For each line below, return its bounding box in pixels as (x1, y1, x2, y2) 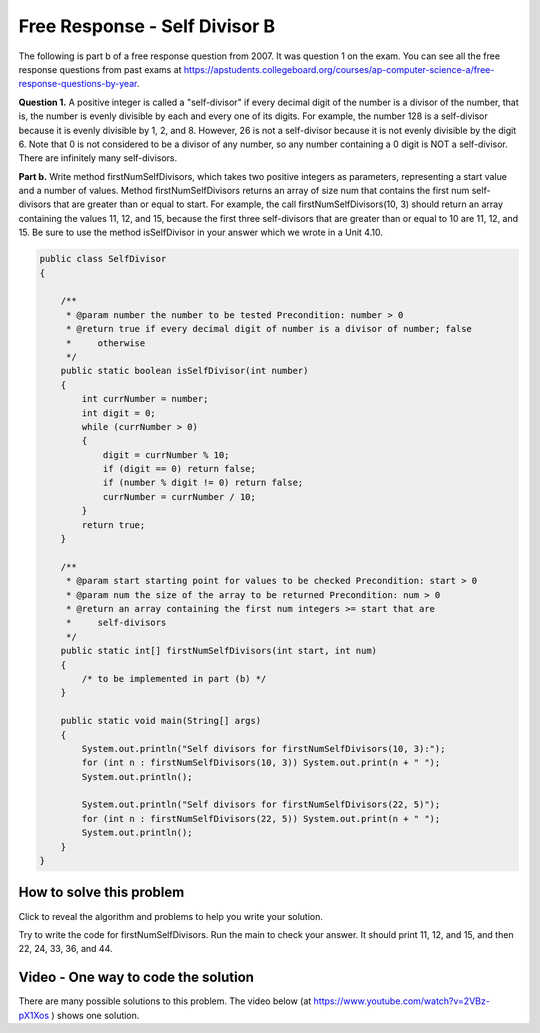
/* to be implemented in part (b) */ (81, 673, 267, 684)
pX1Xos (18, 1009, 50, 1021)
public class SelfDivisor (39, 253, 167, 265)
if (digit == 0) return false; (102, 463, 257, 475)
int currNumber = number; (81, 393, 209, 405)
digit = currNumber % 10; (102, 449, 230, 460)
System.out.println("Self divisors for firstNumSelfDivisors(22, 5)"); (81, 799, 441, 810)
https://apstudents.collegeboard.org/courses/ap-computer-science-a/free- (183, 63, 495, 75)
